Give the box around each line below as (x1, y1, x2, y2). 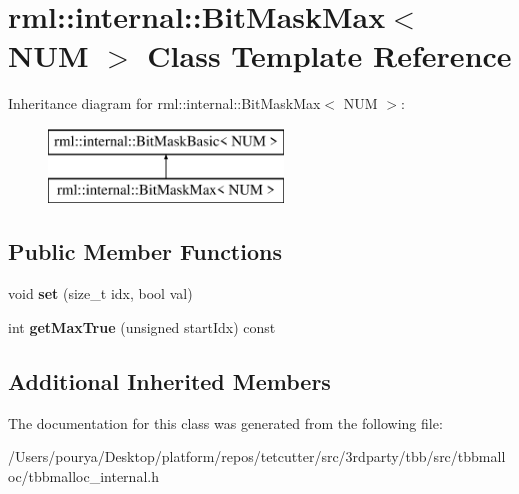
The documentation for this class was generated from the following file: (8, 412, 443, 433)
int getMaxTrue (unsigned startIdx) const (8, 316, 276, 337)
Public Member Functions (8, 236, 282, 267)
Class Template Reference (147, 35, 512, 76)
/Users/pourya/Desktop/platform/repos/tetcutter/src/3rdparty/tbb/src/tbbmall (8, 446, 506, 467)
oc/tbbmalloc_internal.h (8, 465, 159, 486)
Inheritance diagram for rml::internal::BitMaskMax (8, 93, 321, 114)
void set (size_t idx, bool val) (8, 283, 193, 304)
